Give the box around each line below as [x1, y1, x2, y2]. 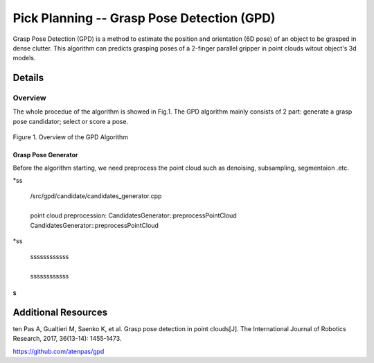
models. [12, 54, 36, 62]
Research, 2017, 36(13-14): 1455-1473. [12, 335, 122, 343]
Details [12, 72, 44, 84]
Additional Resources [12, 306, 107, 318]
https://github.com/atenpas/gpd [12, 347, 105, 355]
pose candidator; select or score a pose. [12, 117, 128, 125]
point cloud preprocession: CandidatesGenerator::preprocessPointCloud [30, 211, 237, 220]
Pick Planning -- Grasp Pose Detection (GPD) [12, 10, 276, 26]
